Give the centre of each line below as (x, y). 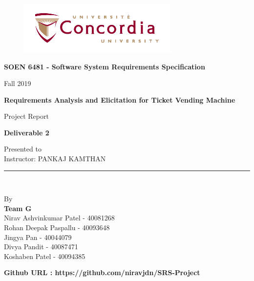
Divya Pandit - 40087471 (41, 247)
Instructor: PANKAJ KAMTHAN (55, 158)
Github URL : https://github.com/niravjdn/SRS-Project (102, 272)
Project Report (26, 116)
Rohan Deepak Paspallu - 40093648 (57, 227)
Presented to (23, 149)
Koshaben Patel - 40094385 (45, 256)
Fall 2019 (18, 83)
